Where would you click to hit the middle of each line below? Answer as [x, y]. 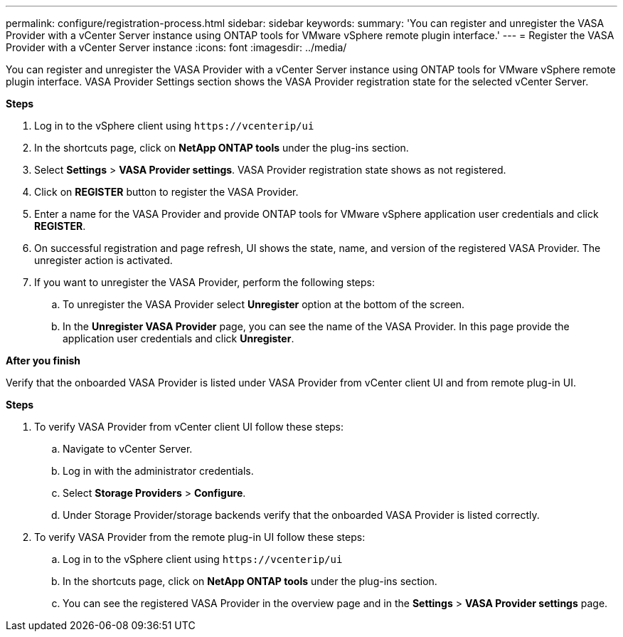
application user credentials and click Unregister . [179, 338]
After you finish [43, 360]
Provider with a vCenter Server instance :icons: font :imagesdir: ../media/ [176, 47]
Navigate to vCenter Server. [128, 449]
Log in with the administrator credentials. [158, 471]
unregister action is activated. [103, 260]
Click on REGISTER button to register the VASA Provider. [166, 192]
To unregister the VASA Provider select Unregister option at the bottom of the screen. [264, 304]
